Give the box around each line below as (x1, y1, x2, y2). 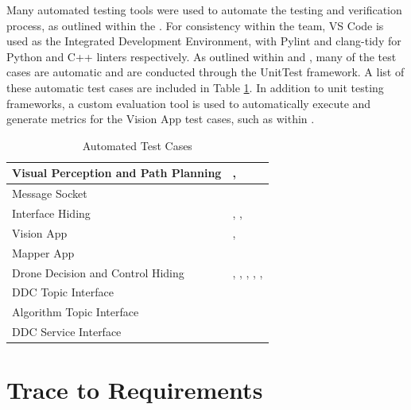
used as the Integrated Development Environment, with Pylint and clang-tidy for (6, 33, 401, 49)
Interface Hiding (12, 205, 91, 222)
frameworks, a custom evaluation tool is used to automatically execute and (6, 95, 371, 111)
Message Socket (12, 185, 87, 202)
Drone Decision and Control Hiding (12, 264, 184, 280)
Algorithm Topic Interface (12, 304, 139, 320)
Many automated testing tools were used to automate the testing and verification (6, 2, 402, 17)
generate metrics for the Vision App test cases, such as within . (6, 110, 315, 127)
